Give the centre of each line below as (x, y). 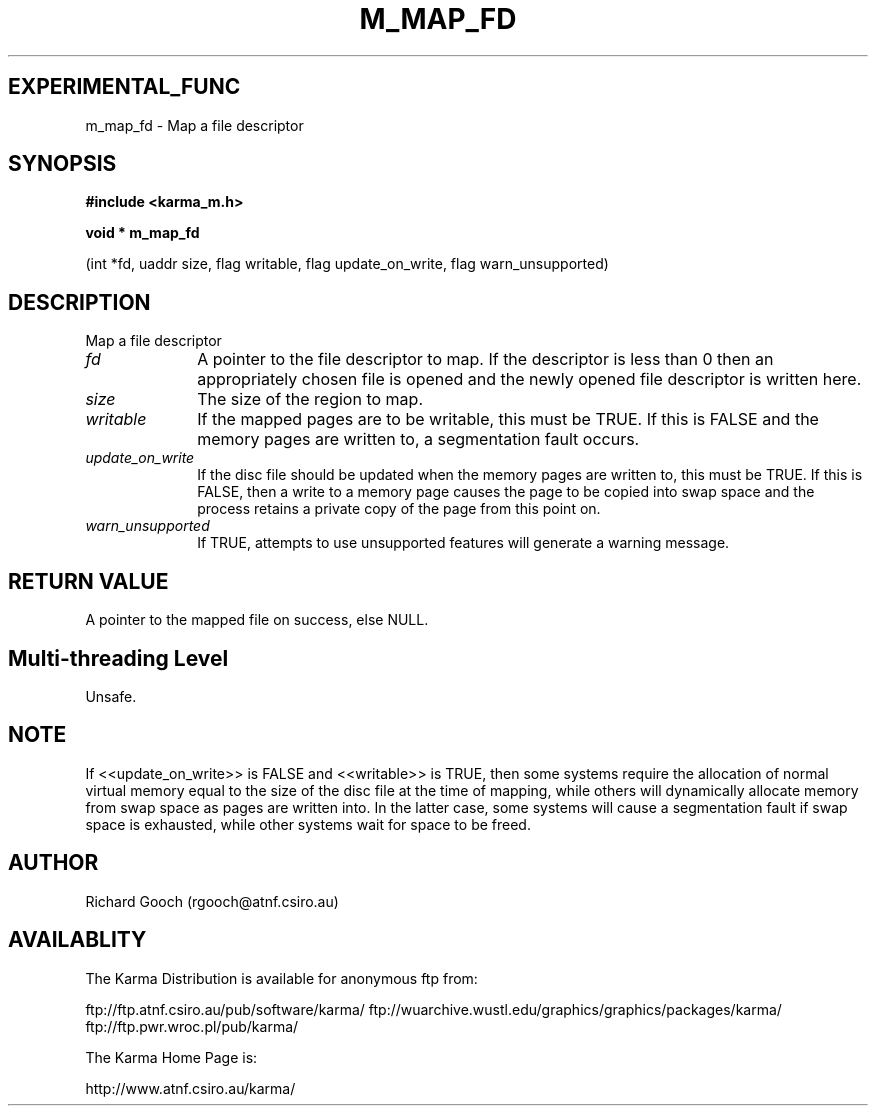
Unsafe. (111, 696)
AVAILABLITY (77, 940)
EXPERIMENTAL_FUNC (124, 87)
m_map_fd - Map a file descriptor (194, 125)
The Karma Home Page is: (171, 1057)
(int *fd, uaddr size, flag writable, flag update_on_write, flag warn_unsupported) (347, 264)
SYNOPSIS (62, 164)
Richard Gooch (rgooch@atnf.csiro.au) (212, 901)
